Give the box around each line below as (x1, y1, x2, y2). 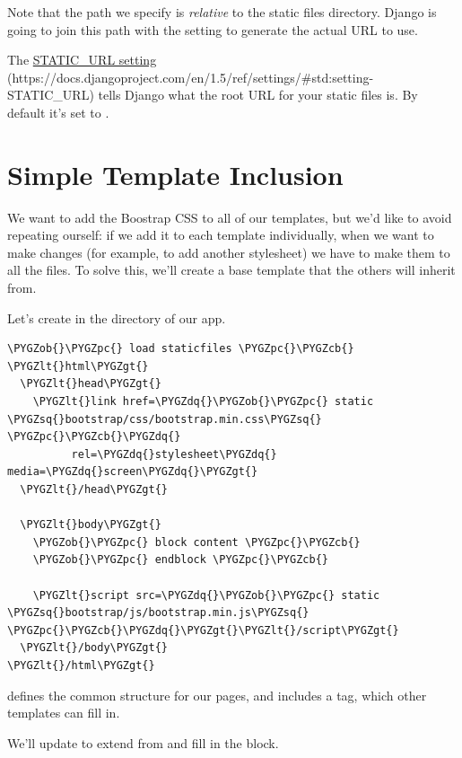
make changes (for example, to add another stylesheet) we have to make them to (7, 242, 450, 261)
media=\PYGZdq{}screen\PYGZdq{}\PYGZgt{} (7, 465, 258, 479)
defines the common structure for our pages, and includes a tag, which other (7, 685, 427, 704)
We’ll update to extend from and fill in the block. (7, 733, 279, 752)
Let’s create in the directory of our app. (7, 308, 226, 327)
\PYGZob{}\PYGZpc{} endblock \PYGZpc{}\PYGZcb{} (32, 553, 328, 567)
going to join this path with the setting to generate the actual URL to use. (7, 20, 418, 39)
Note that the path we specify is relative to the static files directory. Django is (7, 3, 437, 21)
